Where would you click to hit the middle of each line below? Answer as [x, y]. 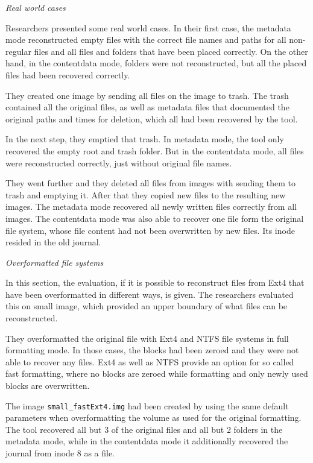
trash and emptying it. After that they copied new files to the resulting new [146, 194]
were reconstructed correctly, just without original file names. [119, 162]
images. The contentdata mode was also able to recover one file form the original [155, 218]
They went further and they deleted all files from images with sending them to [150, 183]
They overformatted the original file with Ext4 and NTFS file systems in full [147, 338]
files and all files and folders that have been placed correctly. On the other [171, 51]
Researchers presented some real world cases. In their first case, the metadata [148, 27]
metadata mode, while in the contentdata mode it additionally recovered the [147, 441]
